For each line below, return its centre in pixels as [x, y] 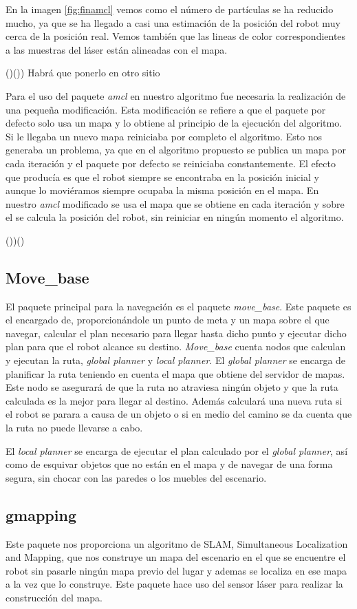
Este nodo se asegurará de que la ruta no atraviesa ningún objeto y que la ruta [172, 387]
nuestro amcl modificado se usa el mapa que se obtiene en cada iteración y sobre [175, 203]
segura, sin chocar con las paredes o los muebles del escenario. [136, 477]
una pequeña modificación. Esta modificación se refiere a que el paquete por [166, 109]
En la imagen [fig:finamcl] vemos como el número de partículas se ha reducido [170, 9]
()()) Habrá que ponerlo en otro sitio [83, 73]
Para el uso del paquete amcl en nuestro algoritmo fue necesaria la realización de [176, 95]
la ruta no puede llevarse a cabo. [74, 428]
